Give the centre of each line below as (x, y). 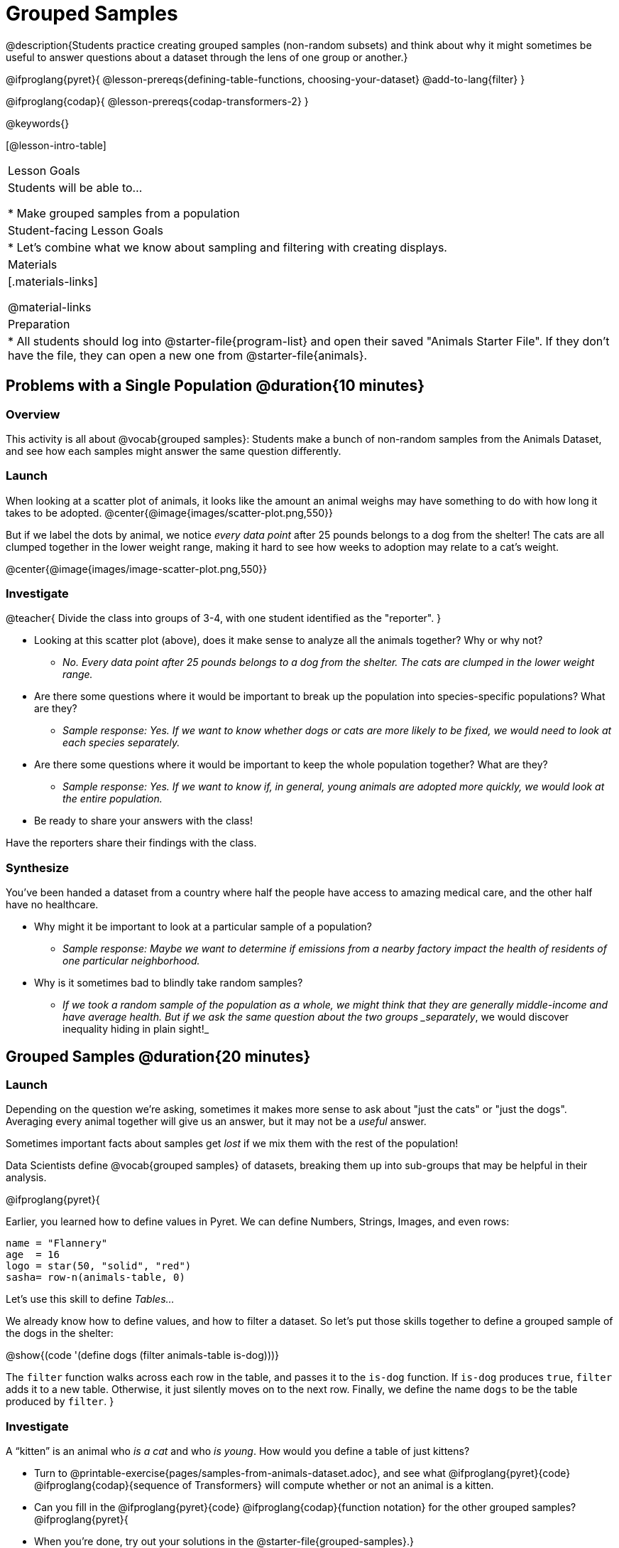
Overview (33, 414)
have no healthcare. (52, 905)
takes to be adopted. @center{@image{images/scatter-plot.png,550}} (169, 512)
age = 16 (33, 1255)
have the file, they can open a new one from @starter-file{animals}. (188, 355)
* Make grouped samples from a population (124, 213)
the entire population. (113, 799)
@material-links (50, 307)
